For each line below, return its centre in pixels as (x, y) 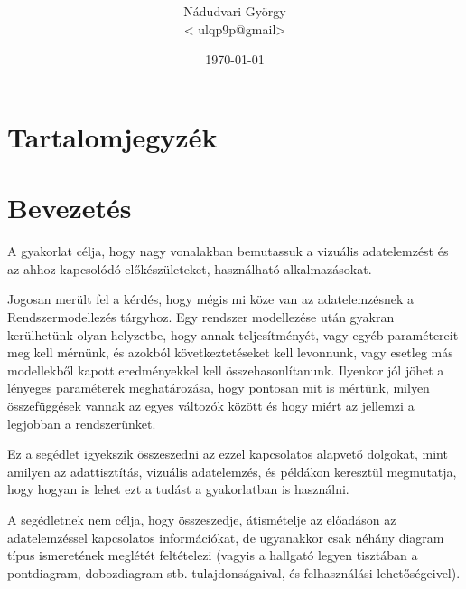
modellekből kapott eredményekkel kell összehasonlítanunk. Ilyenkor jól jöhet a (226, 370)
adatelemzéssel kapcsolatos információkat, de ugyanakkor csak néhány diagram (226, 537)
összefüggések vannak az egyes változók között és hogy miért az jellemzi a (211, 406)
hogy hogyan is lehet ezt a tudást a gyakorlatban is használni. (178, 489)
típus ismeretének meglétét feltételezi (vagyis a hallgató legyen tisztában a (213, 555)
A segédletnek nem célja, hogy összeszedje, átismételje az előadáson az (202, 519)
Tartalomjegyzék (112, 136)
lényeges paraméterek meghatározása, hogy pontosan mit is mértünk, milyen (219, 388)
